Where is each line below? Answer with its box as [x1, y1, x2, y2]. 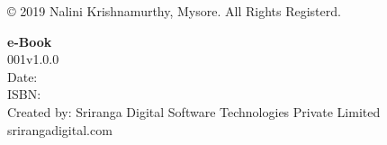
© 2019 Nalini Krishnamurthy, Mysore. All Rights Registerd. [7, 2, 341, 20]
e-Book [7, 32, 52, 50]
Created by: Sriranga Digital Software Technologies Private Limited [7, 102, 381, 121]
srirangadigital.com [7, 120, 112, 139]
